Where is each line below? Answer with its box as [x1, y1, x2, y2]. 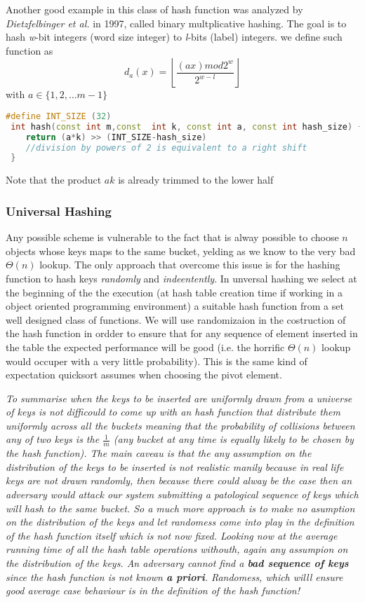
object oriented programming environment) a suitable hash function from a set [6, 299, 344, 313]
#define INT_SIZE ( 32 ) [6, 111, 112, 121]
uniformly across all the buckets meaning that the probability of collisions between [6, 418, 355, 432]
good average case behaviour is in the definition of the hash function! [6, 583, 300, 598]
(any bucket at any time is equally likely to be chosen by [113, 432, 354, 446]
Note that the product [6, 172, 102, 187]
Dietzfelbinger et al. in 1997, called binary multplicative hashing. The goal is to [6, 15, 347, 30]
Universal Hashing [6, 202, 112, 219]
